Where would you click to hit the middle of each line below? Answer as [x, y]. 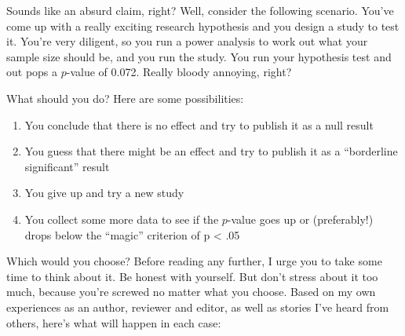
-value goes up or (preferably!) [300, 219]
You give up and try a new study [104, 193]
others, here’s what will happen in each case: [114, 322]
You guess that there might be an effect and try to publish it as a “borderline [211, 151]
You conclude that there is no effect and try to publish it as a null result [199, 124]
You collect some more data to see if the [122, 219]
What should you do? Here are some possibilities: [125, 98]
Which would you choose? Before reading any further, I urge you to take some [194, 261]
